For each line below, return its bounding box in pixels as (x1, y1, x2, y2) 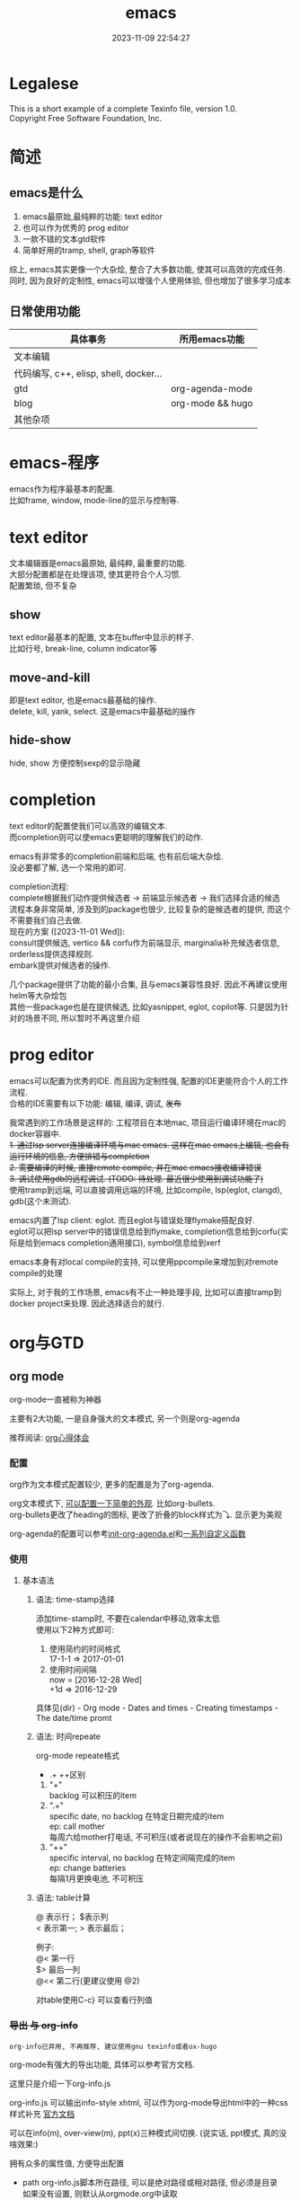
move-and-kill (9, 670, 91, 685)
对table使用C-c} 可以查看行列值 (35, 1994, 153, 2006)
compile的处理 (9, 1267, 63, 1278)
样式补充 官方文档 (9, 2108, 75, 2119)
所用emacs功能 (179, 333, 245, 345)
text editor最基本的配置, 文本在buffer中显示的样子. (9, 632, 195, 643)
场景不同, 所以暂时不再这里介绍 (24, 1012, 140, 1023)
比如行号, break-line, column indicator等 (9, 643, 157, 654)
